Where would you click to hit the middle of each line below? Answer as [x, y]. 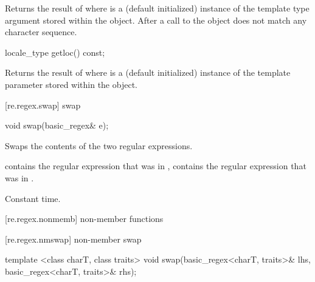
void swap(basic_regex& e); [57, 125]
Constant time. [33, 198]
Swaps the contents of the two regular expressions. [99, 145]
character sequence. [41, 32]
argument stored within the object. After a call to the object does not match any [156, 20]
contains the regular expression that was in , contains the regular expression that [156, 166]
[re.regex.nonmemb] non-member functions [84, 219]
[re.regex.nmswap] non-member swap [73, 239]
